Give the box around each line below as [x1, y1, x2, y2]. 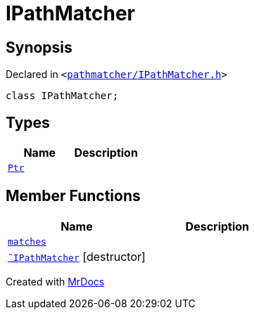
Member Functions [6, 187, 141, 205]
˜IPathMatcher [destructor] [8, 249, 146, 264]
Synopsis [6, 38, 72, 56]
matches [8, 236, 46, 247]
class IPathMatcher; [6, 90, 119, 102]
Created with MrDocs [6, 275, 105, 288]
